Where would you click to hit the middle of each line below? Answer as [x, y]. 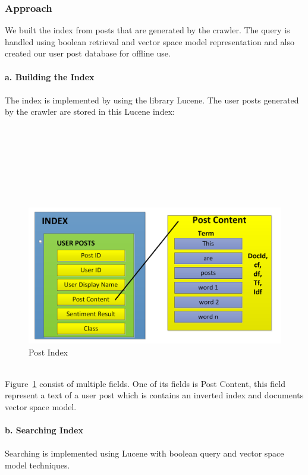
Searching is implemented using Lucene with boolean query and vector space [144, 453]
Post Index [48, 352]
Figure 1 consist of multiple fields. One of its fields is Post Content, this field [145, 383]
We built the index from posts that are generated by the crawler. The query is [147, 30]
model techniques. [37, 465]
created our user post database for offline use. [88, 53]
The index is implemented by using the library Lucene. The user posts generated [152, 100]
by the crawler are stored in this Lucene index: [90, 111]
